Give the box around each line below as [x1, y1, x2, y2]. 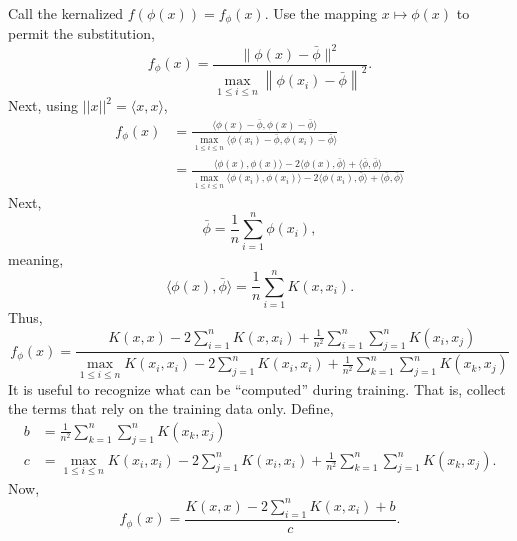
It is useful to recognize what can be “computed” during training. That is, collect [8, 378, 506, 399]
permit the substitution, [8, 23, 155, 44]
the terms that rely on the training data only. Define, [8, 398, 334, 419]
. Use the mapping [264, 3, 378, 23]
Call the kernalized [8, 3, 124, 23]
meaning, [8, 249, 64, 270]
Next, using [8, 95, 79, 116]
